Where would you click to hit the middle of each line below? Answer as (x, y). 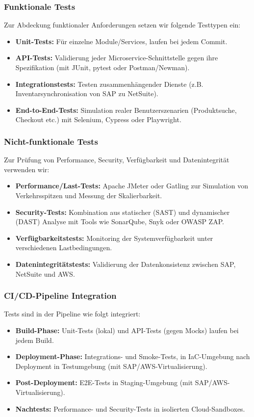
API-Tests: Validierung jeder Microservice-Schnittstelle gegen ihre (117, 58)
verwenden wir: (27, 169)
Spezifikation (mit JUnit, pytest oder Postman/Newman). (102, 67)
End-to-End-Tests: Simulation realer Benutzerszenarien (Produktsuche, (126, 110)
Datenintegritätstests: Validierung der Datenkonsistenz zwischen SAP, (126, 264)
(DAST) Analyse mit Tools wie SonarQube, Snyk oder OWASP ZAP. (120, 222)
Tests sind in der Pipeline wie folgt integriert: (72, 314)
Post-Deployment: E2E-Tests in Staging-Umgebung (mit (104, 382)
